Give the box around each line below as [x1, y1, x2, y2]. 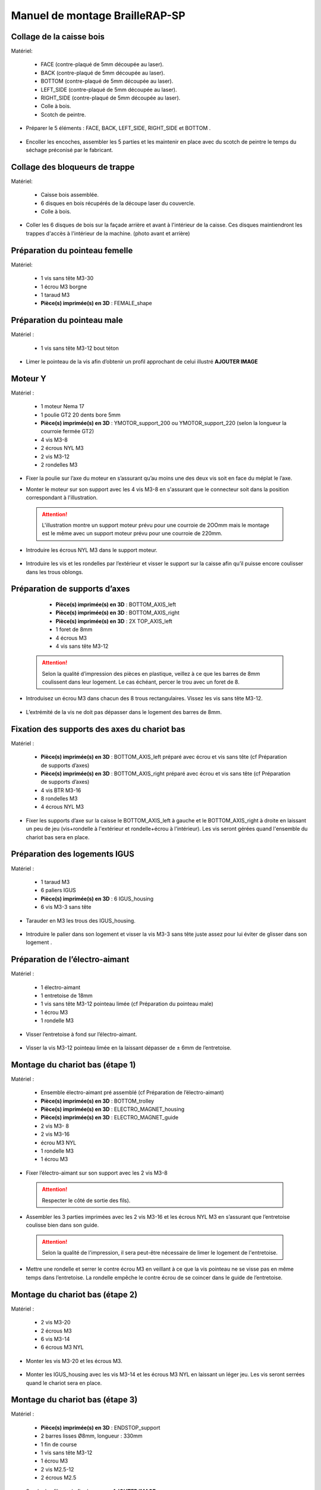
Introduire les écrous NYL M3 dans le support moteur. [26, 546, 158, 554]
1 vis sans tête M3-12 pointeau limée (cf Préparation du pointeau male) [40, 1000, 214, 1007]
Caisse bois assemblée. [40, 191, 99, 198]
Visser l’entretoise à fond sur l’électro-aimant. [26, 1030, 137, 1038]
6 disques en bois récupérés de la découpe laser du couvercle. [40, 200, 196, 207]
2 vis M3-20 [40, 1319, 71, 1326]
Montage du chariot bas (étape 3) [11, 1395, 138, 1405]
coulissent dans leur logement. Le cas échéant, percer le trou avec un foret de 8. [42, 678, 240, 685]
